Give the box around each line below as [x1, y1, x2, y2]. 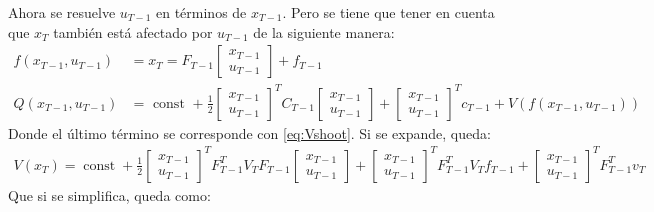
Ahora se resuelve [8, 2, 116, 22]
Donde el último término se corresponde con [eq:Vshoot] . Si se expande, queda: [8, 122, 491, 143]
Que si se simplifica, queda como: [8, 184, 211, 205]
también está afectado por [53, 21, 213, 42]
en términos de [155, 2, 247, 22]
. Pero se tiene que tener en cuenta [282, 2, 495, 22]
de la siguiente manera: [253, 21, 395, 42]
